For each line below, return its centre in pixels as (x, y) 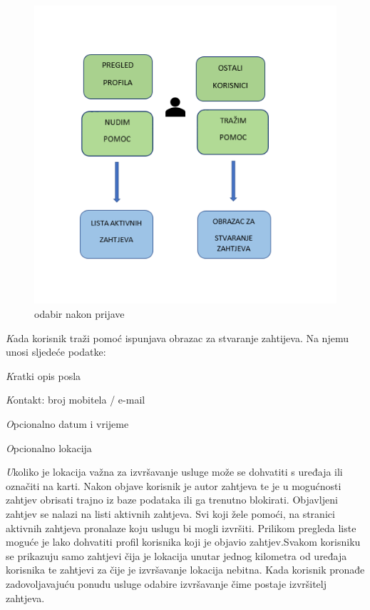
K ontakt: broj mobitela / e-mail (76, 400)
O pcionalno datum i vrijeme (67, 424)
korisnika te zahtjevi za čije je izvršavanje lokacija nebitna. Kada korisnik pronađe (185, 570)
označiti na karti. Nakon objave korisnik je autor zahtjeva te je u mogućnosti (174, 485)
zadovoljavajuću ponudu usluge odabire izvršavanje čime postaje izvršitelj (166, 583)
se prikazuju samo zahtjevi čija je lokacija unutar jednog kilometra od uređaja (176, 555)
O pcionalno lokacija (49, 447)
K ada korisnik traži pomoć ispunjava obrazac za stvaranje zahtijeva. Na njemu (177, 337)
